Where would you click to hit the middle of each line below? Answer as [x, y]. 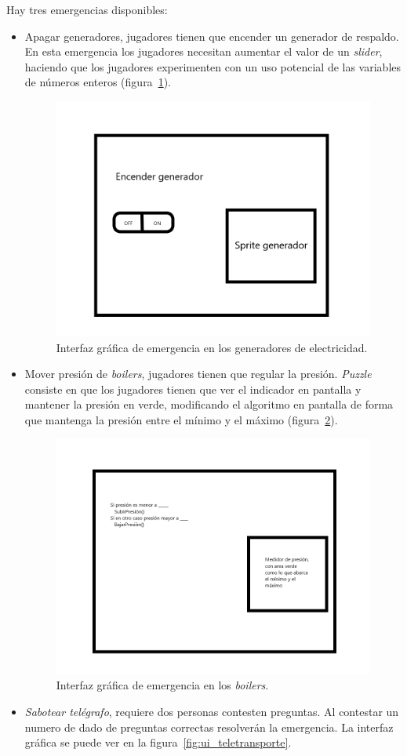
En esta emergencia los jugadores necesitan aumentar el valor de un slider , [203, 51]
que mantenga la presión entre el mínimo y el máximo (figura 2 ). [181, 420]
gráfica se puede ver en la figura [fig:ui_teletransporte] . [158, 742]
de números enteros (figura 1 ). [98, 82]
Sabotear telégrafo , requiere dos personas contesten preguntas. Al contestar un [212, 711]
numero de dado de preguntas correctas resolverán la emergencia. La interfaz [209, 727]
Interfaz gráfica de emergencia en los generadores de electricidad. [212, 347]
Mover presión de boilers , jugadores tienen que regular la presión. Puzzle [198, 374]
